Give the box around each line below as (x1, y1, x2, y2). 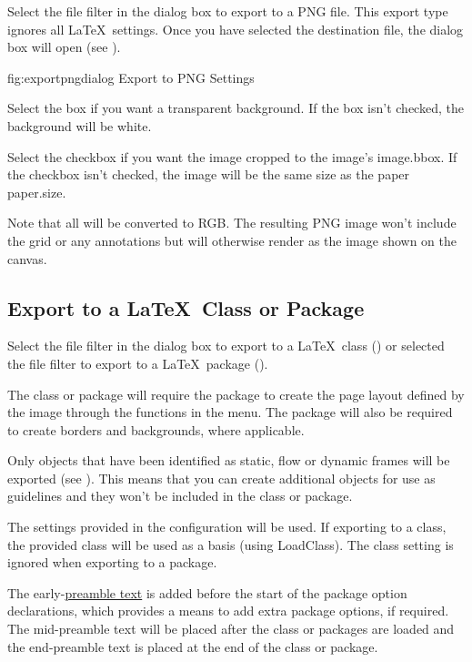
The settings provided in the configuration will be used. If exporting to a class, (7, 517, 447, 536)
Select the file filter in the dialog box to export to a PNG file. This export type (7, 2, 448, 20)
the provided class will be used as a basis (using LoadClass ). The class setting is (7, 535, 454, 554)
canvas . (7, 249, 47, 268)
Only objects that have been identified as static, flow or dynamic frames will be (7, 451, 450, 470)
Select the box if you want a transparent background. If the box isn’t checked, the (7, 98, 464, 117)
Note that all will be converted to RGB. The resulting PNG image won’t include (7, 213, 457, 232)
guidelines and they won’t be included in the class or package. (7, 486, 353, 505)
